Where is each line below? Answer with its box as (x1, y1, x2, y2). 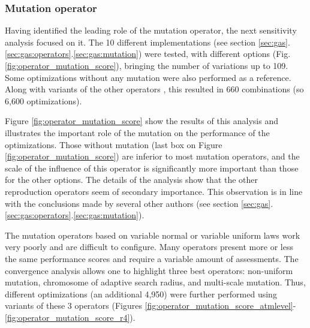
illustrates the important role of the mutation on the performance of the (5, 126, 270, 139)
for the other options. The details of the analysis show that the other (5, 173, 258, 186)
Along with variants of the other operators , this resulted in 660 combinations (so (5, 83, 304, 95)
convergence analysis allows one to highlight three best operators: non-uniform (5, 264, 293, 276)
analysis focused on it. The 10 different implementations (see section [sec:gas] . (5, 35, 290, 48)
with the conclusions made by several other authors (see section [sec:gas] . (5, 197, 273, 209)
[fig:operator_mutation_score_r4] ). (5, 311, 136, 323)
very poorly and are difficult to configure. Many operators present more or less (5, 240, 293, 253)
